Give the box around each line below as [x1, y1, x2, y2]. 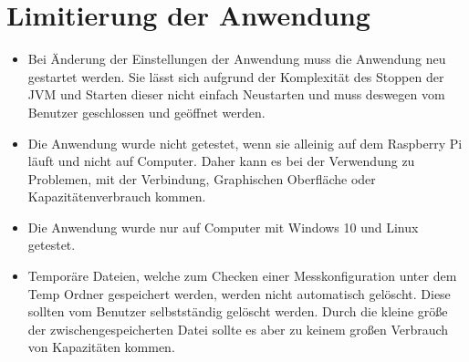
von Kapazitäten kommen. [27, 337, 175, 357]
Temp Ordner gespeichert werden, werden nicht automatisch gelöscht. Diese [27, 284, 451, 303]
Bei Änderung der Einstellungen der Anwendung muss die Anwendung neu [27, 49, 446, 68]
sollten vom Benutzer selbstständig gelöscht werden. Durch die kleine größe [27, 302, 448, 321]
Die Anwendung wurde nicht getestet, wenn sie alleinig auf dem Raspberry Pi [27, 133, 463, 152]
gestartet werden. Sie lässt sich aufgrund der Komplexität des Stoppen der [27, 67, 444, 86]
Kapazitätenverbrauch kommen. [27, 187, 206, 206]
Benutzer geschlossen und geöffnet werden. [27, 102, 266, 121]
